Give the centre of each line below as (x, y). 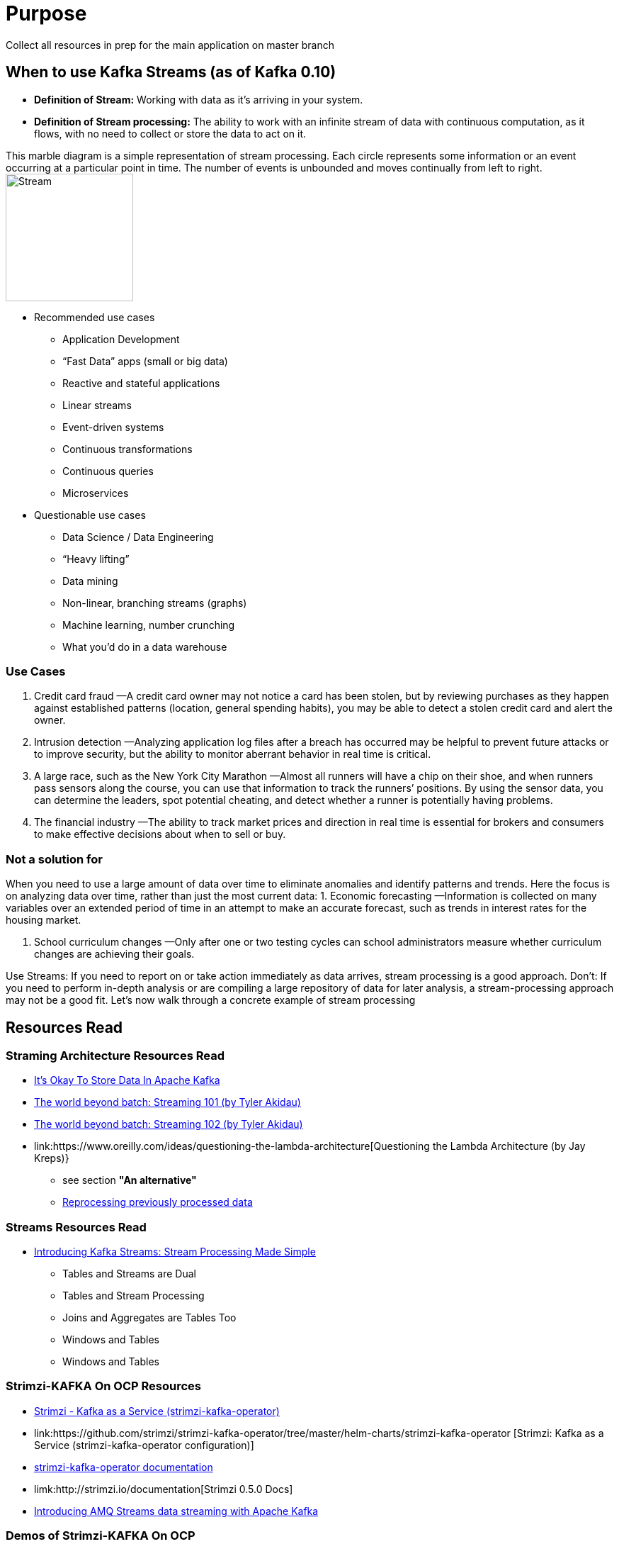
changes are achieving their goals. (114, 954)
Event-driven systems (113, 427)
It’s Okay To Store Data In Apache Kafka (127, 1080)
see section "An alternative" (130, 1180)
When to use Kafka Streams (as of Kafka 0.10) (171, 72)
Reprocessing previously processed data (158, 1202)
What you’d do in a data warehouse (145, 647)
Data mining (90, 581)
